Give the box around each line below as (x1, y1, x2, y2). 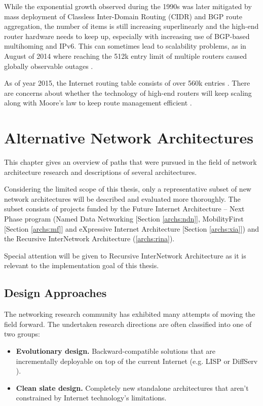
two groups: (4, 328, 40, 339)
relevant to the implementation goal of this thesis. (4, 260, 159, 271)
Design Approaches (4, 285, 107, 301)
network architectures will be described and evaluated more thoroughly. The (4, 193, 241, 204)
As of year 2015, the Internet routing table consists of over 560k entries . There (4, 78, 250, 88)
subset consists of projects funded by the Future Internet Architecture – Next (4, 203, 245, 214)
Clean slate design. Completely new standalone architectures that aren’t (16, 382, 249, 393)
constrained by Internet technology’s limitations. (16, 392, 167, 403)
